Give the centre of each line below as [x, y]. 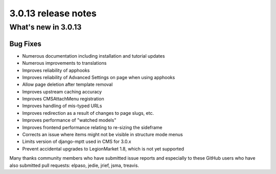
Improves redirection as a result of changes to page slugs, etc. [88, 113]
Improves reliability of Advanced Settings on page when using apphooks [99, 77]
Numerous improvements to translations [64, 63]
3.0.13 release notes [53, 13]
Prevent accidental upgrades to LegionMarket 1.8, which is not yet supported [103, 148]
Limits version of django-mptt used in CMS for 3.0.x [77, 142]
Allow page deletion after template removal [67, 85]
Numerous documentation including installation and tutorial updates [94, 56]
